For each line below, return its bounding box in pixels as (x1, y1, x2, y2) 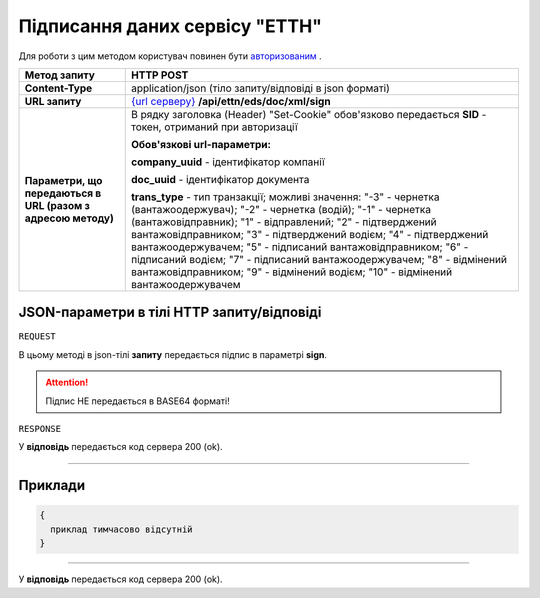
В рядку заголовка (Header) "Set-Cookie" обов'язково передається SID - (131, 107, 487, 121)
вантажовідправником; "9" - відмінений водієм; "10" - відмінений (131, 265, 453, 279)
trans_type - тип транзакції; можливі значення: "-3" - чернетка (131, 190, 440, 204)
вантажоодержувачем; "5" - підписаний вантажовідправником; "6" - (131, 240, 469, 254)
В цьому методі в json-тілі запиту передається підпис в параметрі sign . (18, 348, 328, 360)
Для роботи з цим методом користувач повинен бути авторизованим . (18, 50, 322, 62)
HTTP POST (131, 68, 189, 82)
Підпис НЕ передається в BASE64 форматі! (45, 395, 230, 407)
